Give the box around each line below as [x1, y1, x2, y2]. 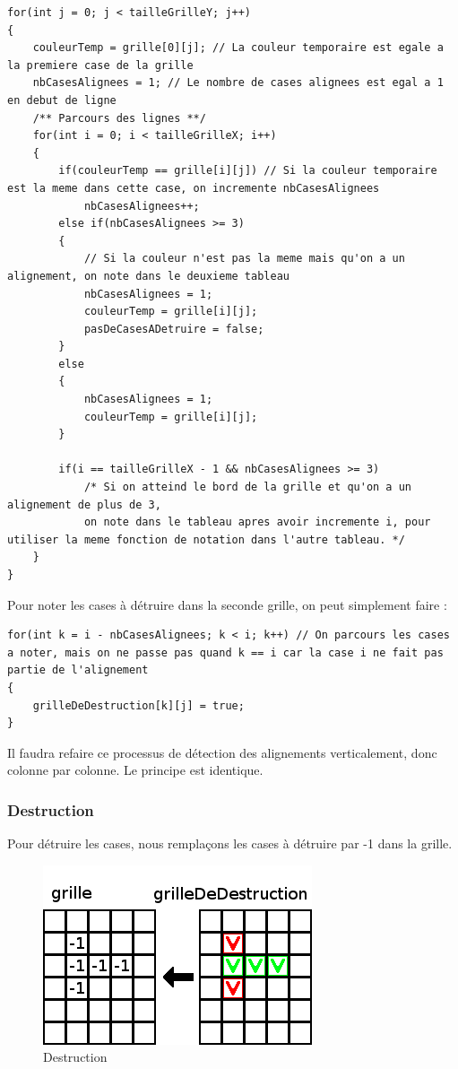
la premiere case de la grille [7, 58, 194, 72]
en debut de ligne [7, 93, 117, 107]
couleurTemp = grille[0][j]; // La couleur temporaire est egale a [32, 41, 444, 55]
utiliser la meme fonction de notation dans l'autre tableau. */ [7, 533, 405, 546]
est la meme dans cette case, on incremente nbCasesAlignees [7, 181, 380, 195]
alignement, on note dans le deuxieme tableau [7, 269, 289, 282]
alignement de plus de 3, [7, 498, 161, 511]
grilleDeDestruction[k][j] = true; [32, 699, 245, 712]
